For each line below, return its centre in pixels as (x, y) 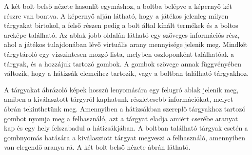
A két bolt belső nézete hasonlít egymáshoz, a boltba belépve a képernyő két (118, 6)
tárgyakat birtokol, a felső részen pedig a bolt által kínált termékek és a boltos (121, 25)
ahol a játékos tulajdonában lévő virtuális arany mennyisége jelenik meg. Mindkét (126, 44)
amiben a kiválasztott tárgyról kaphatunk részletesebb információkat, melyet (119, 99)
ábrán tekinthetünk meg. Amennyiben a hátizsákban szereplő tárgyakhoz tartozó (125, 108)
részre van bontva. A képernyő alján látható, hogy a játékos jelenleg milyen (116, 15)
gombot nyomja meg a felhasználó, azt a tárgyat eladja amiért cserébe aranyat (121, 118)
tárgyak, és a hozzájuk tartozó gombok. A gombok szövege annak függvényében (123, 63)
